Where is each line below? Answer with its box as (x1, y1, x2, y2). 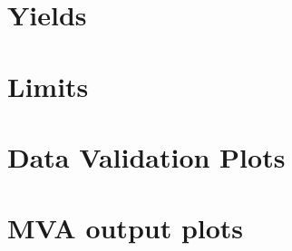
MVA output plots (7, 209, 244, 246)
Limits (7, 67, 89, 104)
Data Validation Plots (7, 138, 286, 175)
